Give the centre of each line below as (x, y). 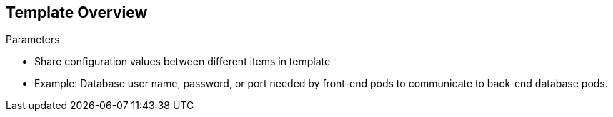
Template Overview (77, 12)
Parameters (33, 40)
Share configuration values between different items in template (183, 62)
